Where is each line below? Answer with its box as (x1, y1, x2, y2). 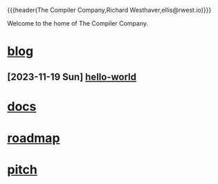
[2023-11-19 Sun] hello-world (7, 71, 137, 82)
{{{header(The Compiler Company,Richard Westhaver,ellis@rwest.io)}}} (7, 6, 212, 14)
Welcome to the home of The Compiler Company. (7, 19, 149, 27)
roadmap (7, 130, 60, 146)
